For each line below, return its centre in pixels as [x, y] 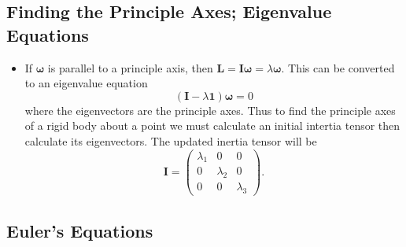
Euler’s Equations [80, 230]
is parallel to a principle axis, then [130, 67]
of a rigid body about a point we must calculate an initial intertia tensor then [212, 125]
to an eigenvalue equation [86, 83]
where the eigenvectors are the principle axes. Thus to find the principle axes [210, 110]
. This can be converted [338, 67]
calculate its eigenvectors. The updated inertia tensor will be [171, 140]
